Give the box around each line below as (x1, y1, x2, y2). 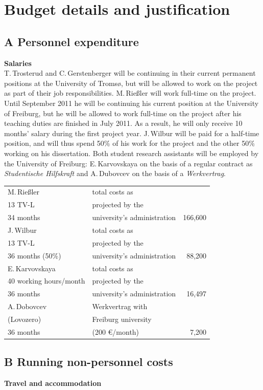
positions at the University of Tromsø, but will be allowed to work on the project (4, 77, 258, 88)
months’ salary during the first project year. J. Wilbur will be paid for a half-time (4, 127, 259, 138)
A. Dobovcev (8, 301, 47, 312)
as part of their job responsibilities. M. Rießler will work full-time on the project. (4, 88, 256, 98)
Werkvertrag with (92, 301, 148, 312)
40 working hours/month (8, 275, 85, 286)
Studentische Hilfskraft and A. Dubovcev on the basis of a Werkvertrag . (4, 168, 226, 179)
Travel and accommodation (4, 378, 102, 388)
